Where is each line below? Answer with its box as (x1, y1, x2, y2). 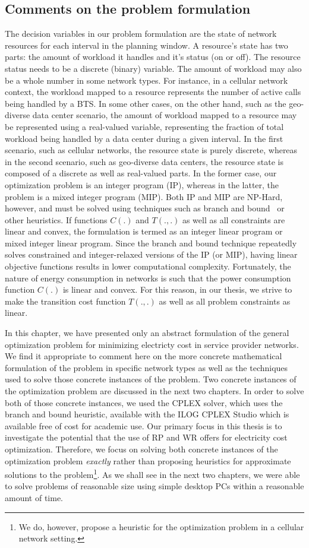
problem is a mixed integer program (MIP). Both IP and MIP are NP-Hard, (5, 190, 283, 202)
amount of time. (5, 492, 63, 504)
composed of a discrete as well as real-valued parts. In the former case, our (5, 167, 277, 179)
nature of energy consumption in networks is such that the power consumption (5, 271, 291, 284)
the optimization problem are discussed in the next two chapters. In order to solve (5, 385, 304, 397)
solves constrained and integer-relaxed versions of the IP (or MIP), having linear (5, 248, 298, 261)
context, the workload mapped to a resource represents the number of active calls (5, 85, 301, 98)
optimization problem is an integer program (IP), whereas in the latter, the (5, 178, 279, 191)
